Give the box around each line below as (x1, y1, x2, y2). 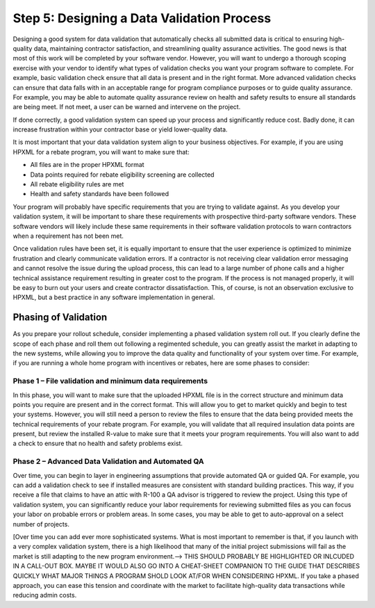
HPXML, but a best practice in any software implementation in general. (12, 293, 215, 302)
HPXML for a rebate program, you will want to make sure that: (12, 147, 190, 156)
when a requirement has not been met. (12, 232, 124, 240)
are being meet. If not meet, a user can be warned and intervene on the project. (12, 103, 241, 111)
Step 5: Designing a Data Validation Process (12, 10, 272, 26)
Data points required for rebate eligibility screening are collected (30, 170, 215, 179)
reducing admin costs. (12, 591, 77, 600)
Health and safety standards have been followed (30, 190, 169, 198)
